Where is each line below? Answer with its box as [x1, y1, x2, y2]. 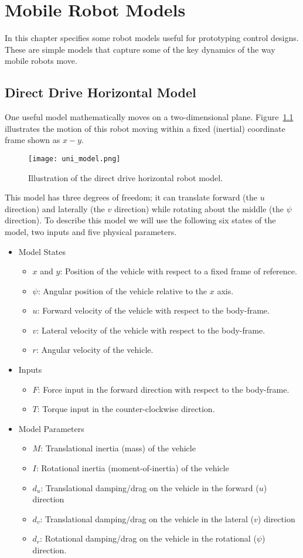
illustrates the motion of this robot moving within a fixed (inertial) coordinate [5, 122, 285, 134]
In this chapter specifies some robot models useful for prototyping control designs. [5, 32, 299, 44]
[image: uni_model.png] [28, 154, 121, 163]
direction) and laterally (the [5, 202, 105, 215]
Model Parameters [18, 422, 84, 434]
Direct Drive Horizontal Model [5, 83, 196, 101]
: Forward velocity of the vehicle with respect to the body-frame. [37, 304, 270, 317]
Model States [18, 245, 66, 257]
